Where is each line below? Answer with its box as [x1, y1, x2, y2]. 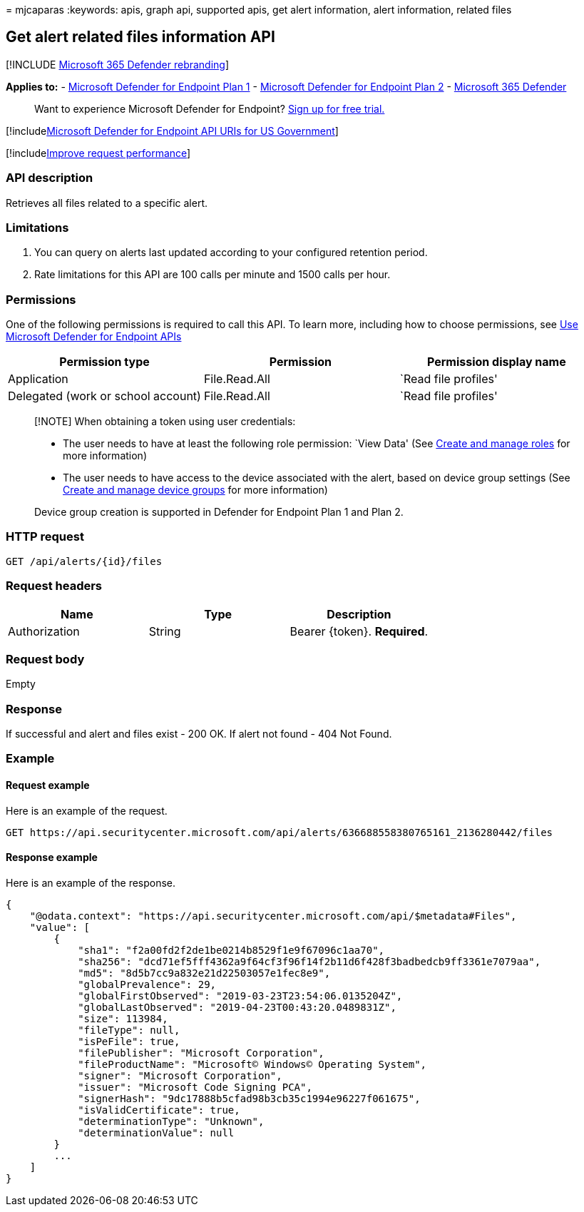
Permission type [59, 355, 150, 370]
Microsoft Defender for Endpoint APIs [6, 330, 182, 343]
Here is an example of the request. [6, 804, 168, 817]
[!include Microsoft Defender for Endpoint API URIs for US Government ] [6, 124, 339, 137]
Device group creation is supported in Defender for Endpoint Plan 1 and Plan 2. [34, 506, 404, 519]
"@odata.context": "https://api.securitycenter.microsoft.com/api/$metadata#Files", [29, 910, 517, 922]
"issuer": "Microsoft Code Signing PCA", [78, 1081, 312, 1093]
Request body [6, 651, 85, 666]
